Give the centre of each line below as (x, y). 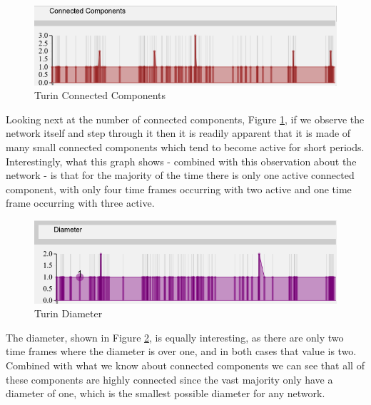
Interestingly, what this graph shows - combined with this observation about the (181, 161)
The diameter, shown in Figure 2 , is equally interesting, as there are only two (175, 337)
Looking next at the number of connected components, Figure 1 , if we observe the (185, 119)
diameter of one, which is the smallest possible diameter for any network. (166, 393)
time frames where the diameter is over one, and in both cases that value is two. (181, 351)
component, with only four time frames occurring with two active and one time (179, 189)
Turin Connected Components (100, 95)
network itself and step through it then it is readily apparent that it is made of (178, 133)
